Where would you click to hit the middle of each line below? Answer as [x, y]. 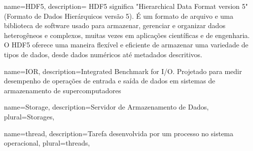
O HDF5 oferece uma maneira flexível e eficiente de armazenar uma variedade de [126, 45]
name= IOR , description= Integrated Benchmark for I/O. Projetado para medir [123, 71]
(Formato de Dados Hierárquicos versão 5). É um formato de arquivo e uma [119, 16]
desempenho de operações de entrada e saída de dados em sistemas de [110, 81]
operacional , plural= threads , [47, 143]
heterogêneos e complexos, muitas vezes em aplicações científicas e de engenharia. [127, 35]
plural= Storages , [29, 116]
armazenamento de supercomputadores [63, 90]
